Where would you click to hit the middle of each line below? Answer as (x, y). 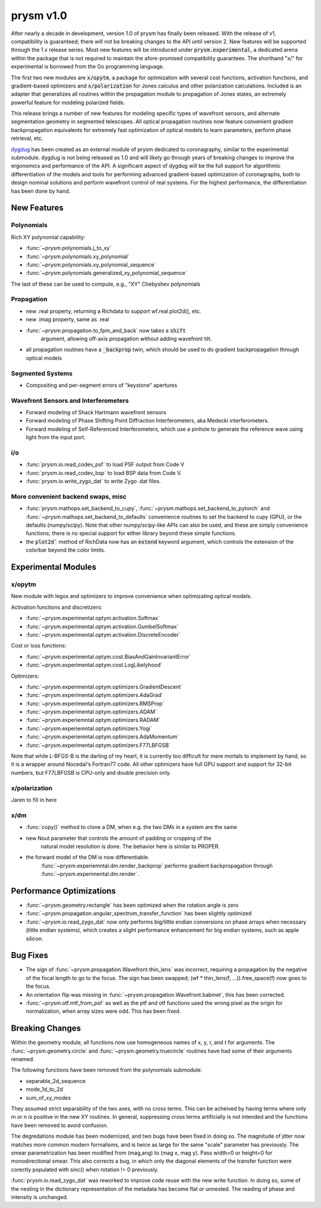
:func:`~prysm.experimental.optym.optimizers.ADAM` (91, 712)
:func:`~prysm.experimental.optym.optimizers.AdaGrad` (95, 695)
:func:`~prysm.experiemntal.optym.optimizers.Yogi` (89, 728)
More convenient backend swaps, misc (69, 496)
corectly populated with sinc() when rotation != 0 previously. (85, 1169)
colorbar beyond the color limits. (66, 550)
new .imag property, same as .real (67, 320)
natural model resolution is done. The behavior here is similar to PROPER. (130, 846)
